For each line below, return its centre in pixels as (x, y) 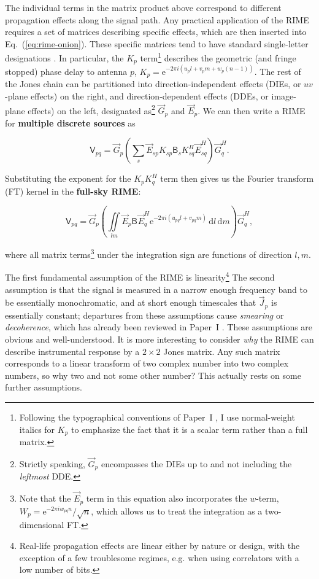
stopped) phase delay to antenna (66, 71)
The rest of (280, 71)
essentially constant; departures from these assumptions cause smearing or (144, 315)
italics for (37, 429)
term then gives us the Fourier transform (237, 178)
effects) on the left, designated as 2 (91, 109)
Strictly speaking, (52, 463)
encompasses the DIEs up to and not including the (196, 463)
